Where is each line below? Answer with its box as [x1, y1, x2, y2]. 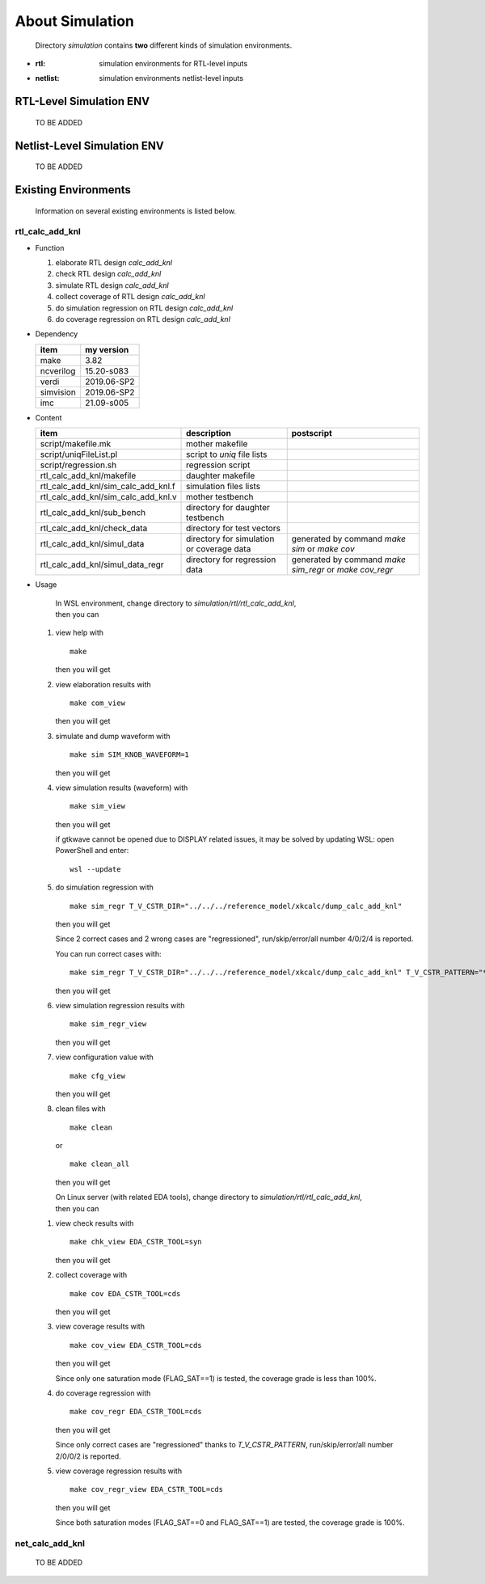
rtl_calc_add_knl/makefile [40, 470, 137, 481]
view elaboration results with [55, 679, 151, 689]
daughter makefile [186, 470, 255, 481]
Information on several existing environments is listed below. [35, 206, 236, 216]
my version [85, 344, 129, 355]
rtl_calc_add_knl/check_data [40, 522, 148, 534]
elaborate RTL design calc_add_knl [55, 258, 173, 268]
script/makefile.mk [40, 438, 112, 450]
